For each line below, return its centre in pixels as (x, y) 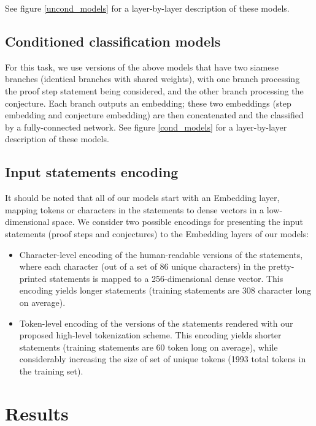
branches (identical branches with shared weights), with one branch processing (152, 79)
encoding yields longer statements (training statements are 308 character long (165, 290)
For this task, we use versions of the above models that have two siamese (142, 67)
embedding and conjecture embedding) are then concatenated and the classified (154, 115)
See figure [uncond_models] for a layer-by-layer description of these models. (147, 8)
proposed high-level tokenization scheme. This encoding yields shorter (150, 335)
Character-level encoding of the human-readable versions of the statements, (161, 254)
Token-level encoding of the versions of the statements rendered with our (156, 323)
